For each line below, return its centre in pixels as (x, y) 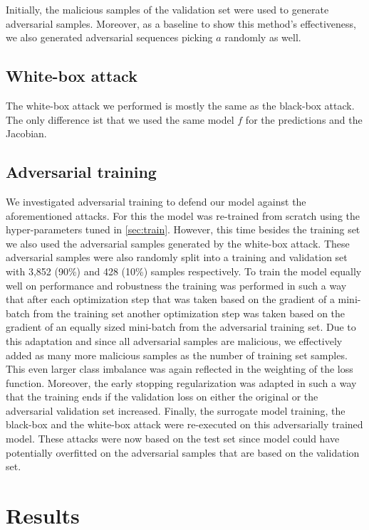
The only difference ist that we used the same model (120, 119)
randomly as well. (263, 37)
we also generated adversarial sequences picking (109, 37)
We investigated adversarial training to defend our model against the (156, 201)
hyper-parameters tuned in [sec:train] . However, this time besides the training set (183, 229)
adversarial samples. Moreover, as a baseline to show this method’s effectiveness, (181, 23)
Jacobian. (26, 133)
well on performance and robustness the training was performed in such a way (176, 285)
